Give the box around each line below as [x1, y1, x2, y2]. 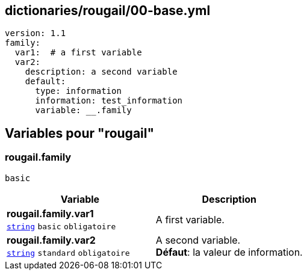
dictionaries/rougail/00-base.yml [5, 3, 211, 18]
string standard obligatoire [7, 248, 130, 258]
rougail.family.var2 [7, 233, 96, 246]
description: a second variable [25, 67, 178, 77]
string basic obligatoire [7, 221, 116, 231]
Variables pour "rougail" [5, 125, 155, 141]
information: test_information [35, 96, 183, 106]
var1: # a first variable [14, 48, 142, 58]
